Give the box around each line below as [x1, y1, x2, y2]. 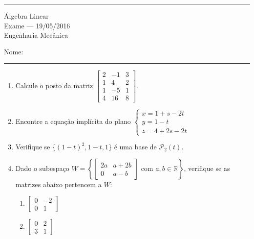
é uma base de [114, 142, 157, 152]
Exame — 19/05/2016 [4, 20, 70, 30]
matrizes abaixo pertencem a [15, 179, 102, 189]
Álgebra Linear [4, 11, 49, 21]
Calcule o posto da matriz [15, 80, 93, 90]
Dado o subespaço [15, 163, 69, 173]
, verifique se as [184, 163, 230, 173]
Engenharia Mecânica [4, 30, 68, 40]
